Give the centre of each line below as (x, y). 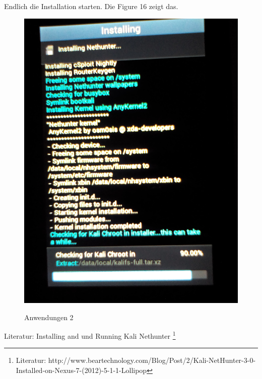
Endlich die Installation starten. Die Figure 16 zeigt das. (91, 6)
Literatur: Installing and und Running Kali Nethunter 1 (90, 335)
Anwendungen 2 (49, 317)
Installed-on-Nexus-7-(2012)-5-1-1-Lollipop (81, 370)
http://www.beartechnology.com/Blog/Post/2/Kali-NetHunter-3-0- (152, 360)
